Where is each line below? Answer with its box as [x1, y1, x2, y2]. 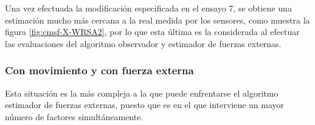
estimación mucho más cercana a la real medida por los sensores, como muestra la [5, 13, 310, 26]
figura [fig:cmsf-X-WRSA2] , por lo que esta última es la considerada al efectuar [5, 25, 300, 38]
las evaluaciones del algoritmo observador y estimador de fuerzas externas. [5, 37, 282, 50]
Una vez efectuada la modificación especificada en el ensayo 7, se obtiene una [5, 2, 292, 14]
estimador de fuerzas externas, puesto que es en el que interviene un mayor [5, 98, 285, 111]
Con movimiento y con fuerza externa [5, 63, 194, 78]
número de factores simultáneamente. [5, 110, 144, 123]
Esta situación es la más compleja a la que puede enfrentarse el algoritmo [5, 86, 279, 99]
